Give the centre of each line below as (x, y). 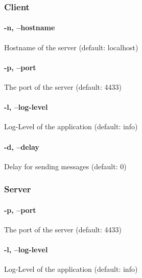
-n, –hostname (30, 27)
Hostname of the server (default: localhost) (71, 47)
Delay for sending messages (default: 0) (65, 166)
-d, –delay (22, 146)
